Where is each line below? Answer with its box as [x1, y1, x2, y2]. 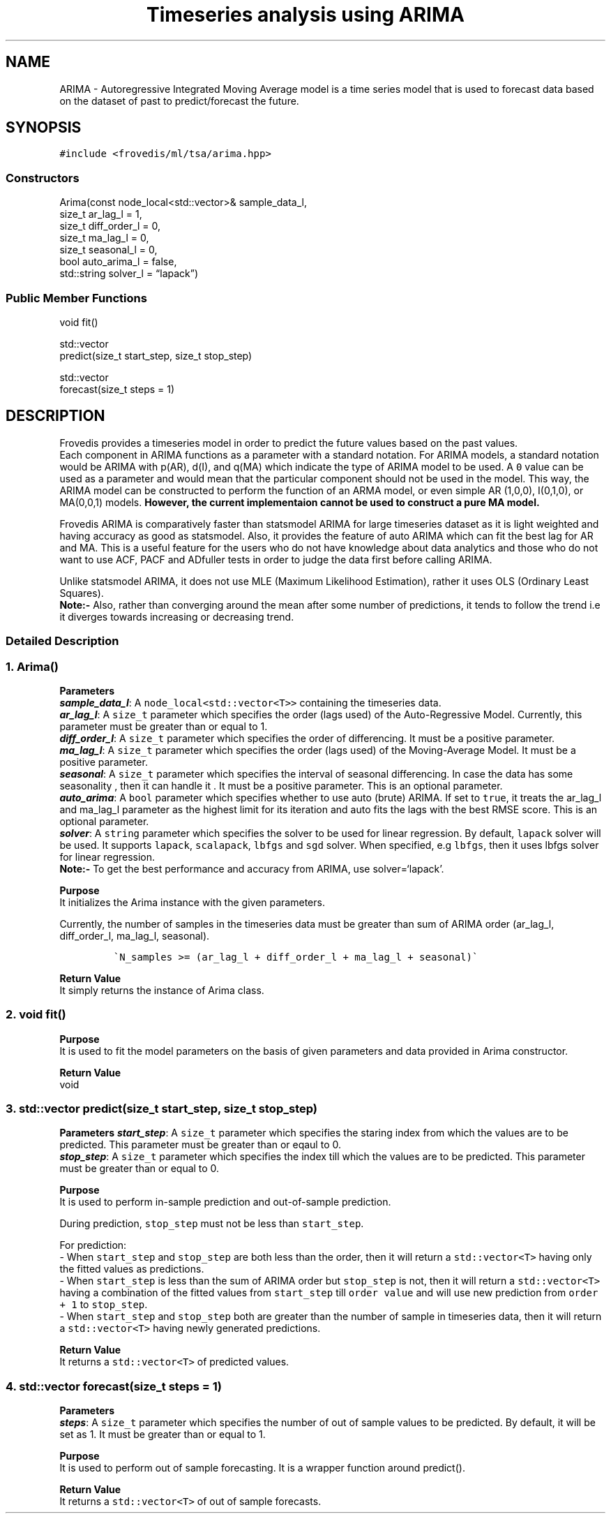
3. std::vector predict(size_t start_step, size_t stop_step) [6, 1102, 318, 1116]
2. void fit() [6, 1007, 66, 1022]
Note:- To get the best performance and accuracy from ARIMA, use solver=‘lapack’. [59, 862, 444, 875]
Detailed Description [6, 634, 119, 649]
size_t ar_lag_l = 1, [59, 208, 142, 221]
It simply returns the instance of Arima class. [59, 984, 264, 996]
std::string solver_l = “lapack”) [59, 267, 199, 280]
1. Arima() [6, 659, 59, 674]
